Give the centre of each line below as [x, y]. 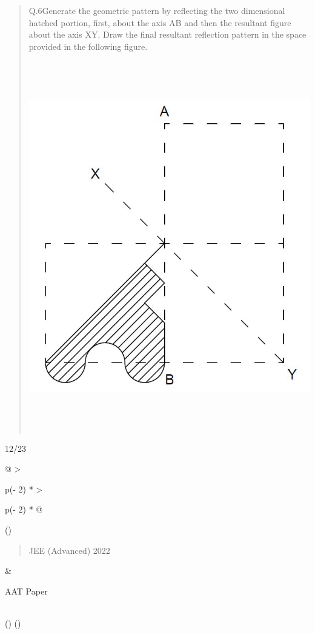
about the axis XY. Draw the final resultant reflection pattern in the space [167, 34]
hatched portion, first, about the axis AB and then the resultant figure [160, 22]
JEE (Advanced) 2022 [69, 550]
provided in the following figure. [88, 46]
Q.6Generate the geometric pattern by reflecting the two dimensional [157, 10]
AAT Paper [26, 591]
